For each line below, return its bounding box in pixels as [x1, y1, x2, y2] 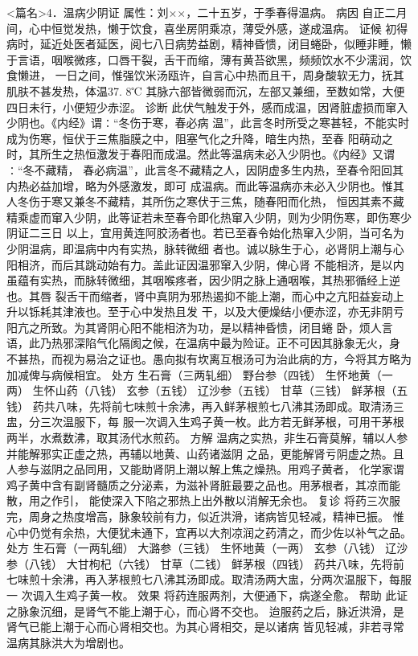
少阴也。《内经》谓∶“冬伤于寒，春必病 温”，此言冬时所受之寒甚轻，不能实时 [6, 114, 409, 131]
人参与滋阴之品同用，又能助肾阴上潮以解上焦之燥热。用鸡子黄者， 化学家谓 [6, 461, 404, 478]
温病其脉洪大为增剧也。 [6, 633, 130, 650]
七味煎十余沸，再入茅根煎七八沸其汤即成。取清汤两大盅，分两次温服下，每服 [6, 571, 412, 588]
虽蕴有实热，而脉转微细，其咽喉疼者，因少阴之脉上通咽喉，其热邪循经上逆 [6, 272, 400, 289]
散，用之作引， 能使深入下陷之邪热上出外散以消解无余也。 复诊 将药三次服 [6, 492, 400, 509]
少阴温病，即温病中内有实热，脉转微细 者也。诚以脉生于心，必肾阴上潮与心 [6, 240, 404, 256]
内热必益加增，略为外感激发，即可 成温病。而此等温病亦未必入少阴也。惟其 [6, 177, 404, 194]
